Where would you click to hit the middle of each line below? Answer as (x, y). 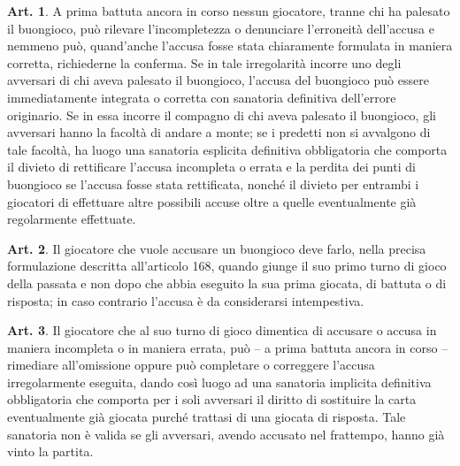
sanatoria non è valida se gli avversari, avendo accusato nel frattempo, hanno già (226, 434)
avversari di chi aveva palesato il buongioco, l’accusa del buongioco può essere (218, 80)
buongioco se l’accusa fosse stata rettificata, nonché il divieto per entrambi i (213, 183)
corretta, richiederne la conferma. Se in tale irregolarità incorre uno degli (204, 62)
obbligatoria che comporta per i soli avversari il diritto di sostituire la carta (212, 399)
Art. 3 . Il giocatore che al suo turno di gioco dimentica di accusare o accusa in (222, 330)
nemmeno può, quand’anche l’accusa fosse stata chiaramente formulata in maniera (230, 46)
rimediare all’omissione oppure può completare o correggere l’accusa (191, 365)
